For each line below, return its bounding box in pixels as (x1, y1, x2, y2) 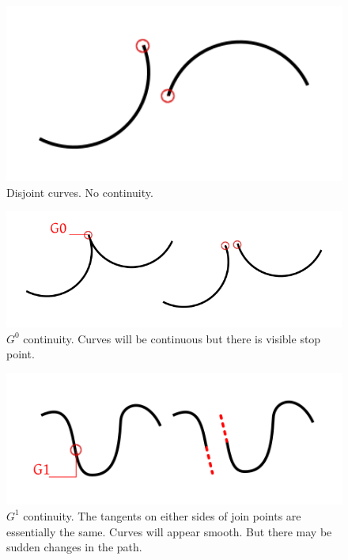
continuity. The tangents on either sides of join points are (23, 507, 301, 524)
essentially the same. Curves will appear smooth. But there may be (6, 523, 332, 539)
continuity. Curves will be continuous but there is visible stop (23, 330, 321, 346)
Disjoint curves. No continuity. (6, 184, 153, 200)
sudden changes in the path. (6, 539, 142, 555)
